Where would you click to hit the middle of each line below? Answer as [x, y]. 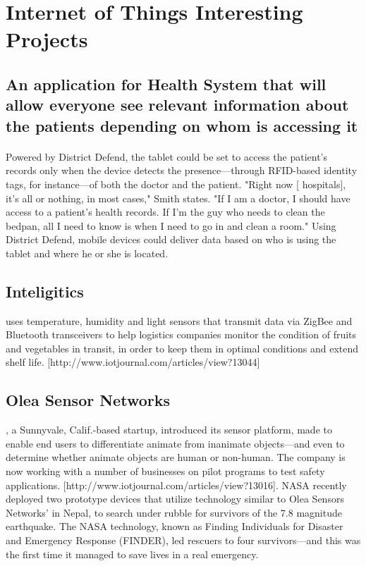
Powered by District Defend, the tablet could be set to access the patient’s [166, 156]
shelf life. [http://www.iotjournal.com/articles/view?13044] [133, 362]
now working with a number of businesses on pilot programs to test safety [165, 471]
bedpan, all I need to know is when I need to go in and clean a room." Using [171, 225]
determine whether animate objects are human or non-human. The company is [176, 457]
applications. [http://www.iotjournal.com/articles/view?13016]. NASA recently [176, 485]
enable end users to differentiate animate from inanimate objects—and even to [175, 443]
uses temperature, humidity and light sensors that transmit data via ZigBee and [179, 320]
